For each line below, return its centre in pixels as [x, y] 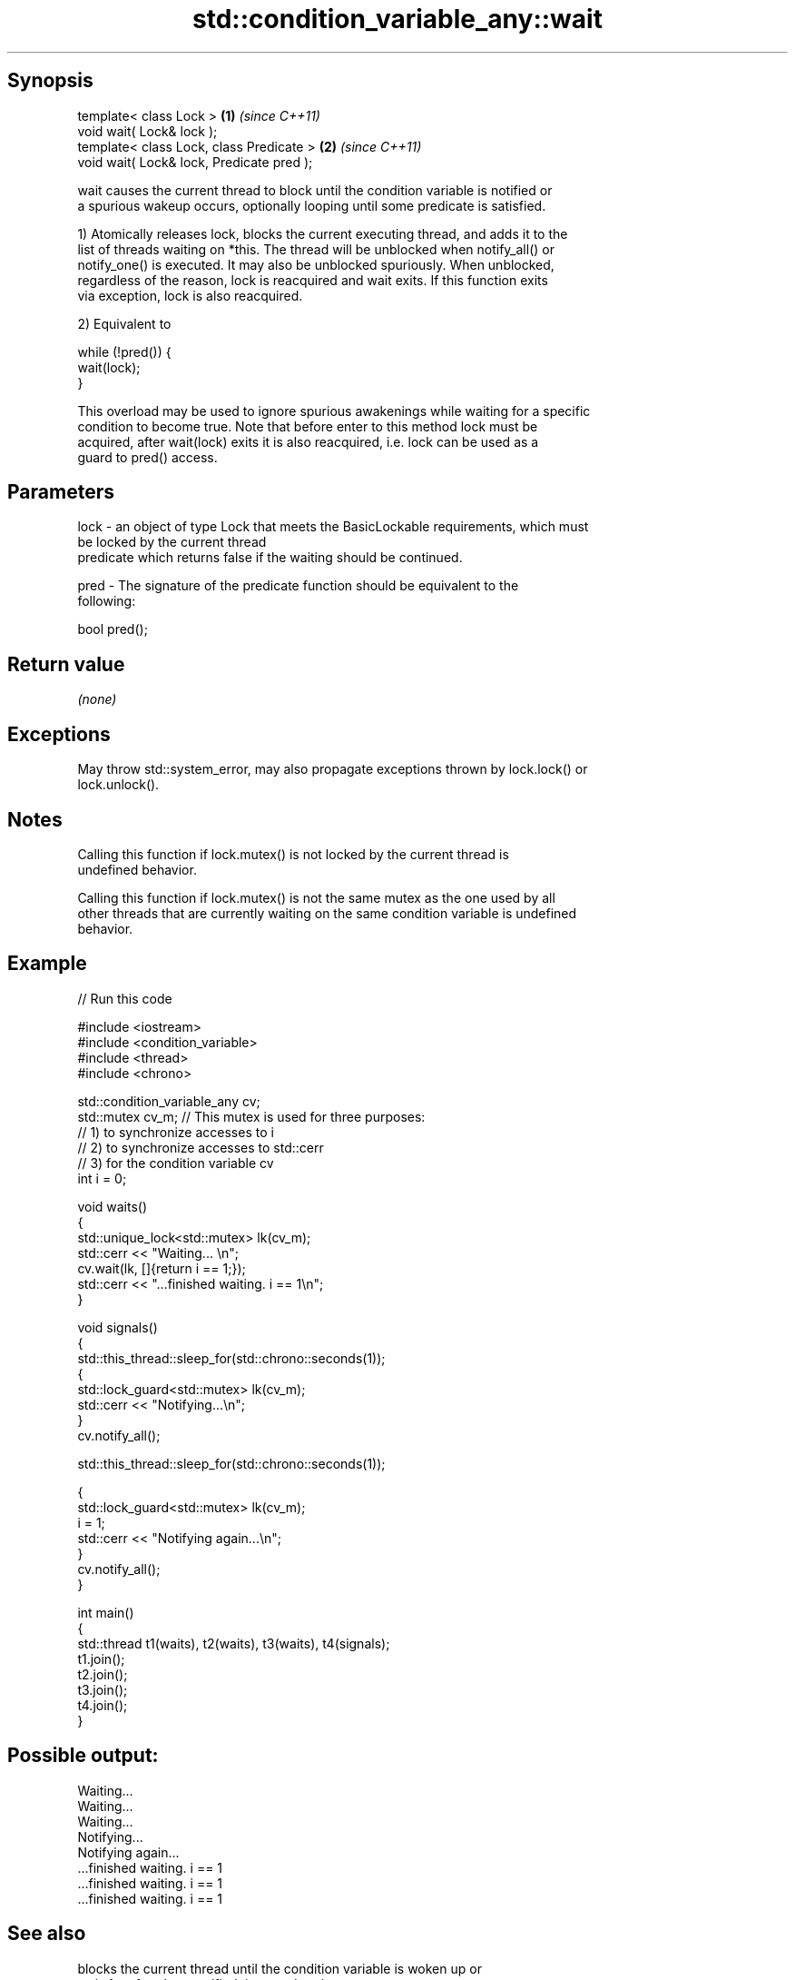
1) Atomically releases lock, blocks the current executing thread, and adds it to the [323, 233]
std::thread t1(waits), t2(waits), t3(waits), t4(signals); [234, 1643]
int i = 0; [102, 1178]
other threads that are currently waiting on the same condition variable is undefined [327, 913]
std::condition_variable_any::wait [397, 19]
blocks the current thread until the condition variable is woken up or [280, 1968]
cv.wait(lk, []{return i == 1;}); [162, 1268]
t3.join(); [103, 1689]
